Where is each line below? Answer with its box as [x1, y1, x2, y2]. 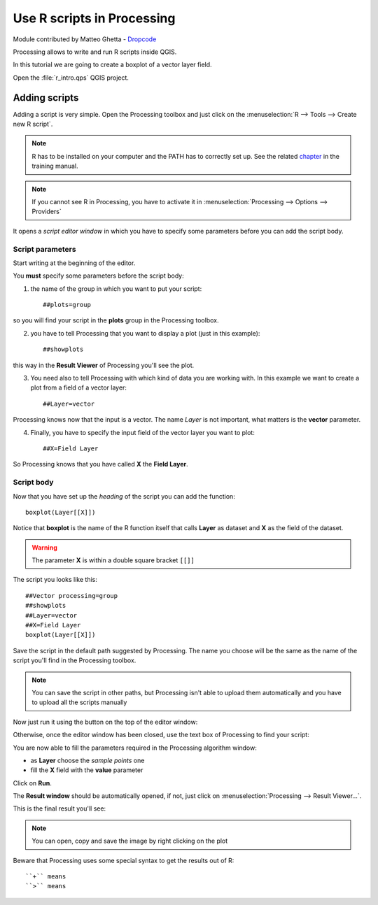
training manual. [31, 162, 78, 171]
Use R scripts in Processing [13, 10, 176, 26]
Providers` [31, 207, 62, 216]
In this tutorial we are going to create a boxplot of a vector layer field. [13, 60, 213, 69]
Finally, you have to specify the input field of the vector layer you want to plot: [30, 428, 255, 436]
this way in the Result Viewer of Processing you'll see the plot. [13, 361, 195, 369]
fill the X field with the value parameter [30, 766, 143, 774]
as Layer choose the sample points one [30, 756, 145, 764]
